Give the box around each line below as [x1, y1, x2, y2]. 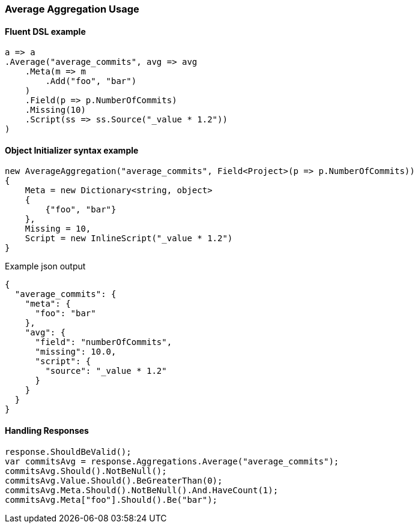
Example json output [5, 261, 86, 272]
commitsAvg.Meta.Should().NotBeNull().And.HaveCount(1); [5, 485, 279, 495]
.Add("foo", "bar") [45, 76, 137, 86]
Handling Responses [5, 425, 89, 436]
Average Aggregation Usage [5, 3, 139, 15]
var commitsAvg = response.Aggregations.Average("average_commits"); [5, 456, 339, 466]
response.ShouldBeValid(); [5, 446, 132, 457]
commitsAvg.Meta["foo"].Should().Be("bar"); [5, 494, 218, 505]
